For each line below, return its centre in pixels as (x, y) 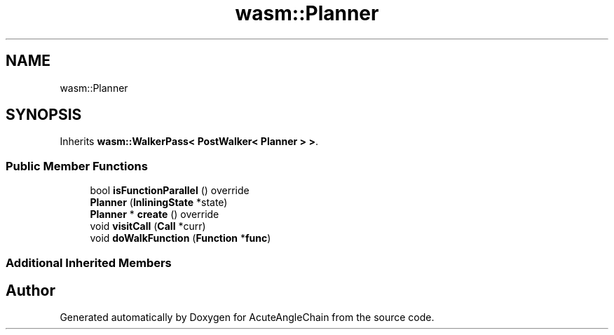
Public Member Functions (77, 166)
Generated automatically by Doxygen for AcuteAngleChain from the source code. (247, 317)
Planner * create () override (155, 214)
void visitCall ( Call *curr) (148, 226)
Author (30, 290)
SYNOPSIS (44, 115)
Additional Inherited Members (89, 262)
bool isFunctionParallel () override (170, 191)
